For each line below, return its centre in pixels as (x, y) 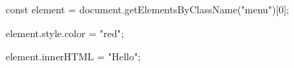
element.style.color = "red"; (65, 33)
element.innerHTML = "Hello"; (73, 56)
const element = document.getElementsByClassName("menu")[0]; (148, 9)
